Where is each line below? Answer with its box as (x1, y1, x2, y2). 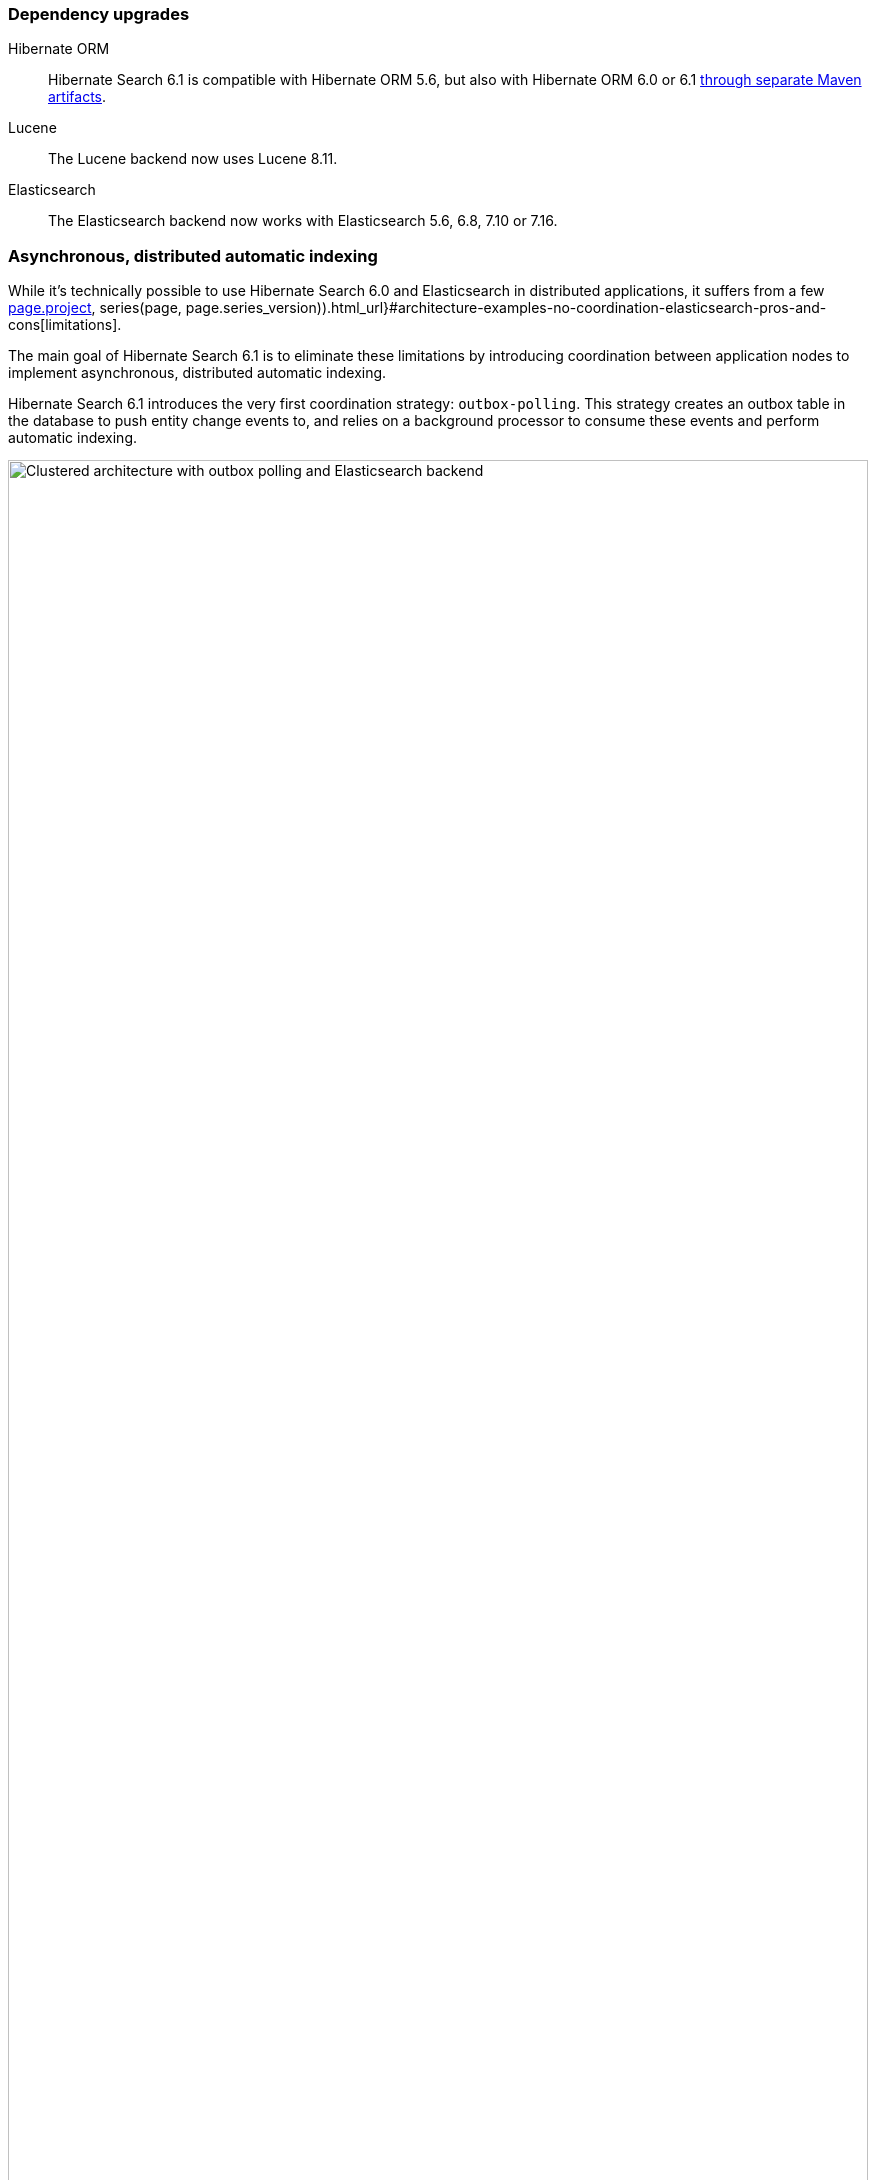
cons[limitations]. (8, 316, 122, 334)
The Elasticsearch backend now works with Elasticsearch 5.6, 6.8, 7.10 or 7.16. (48, 212, 558, 230)
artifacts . (48, 88, 107, 106)
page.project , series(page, (8, 299, 182, 317)
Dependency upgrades (8, 4, 190, 24)
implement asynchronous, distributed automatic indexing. (8, 364, 387, 382)
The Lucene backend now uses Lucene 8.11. (48, 150, 338, 168)
